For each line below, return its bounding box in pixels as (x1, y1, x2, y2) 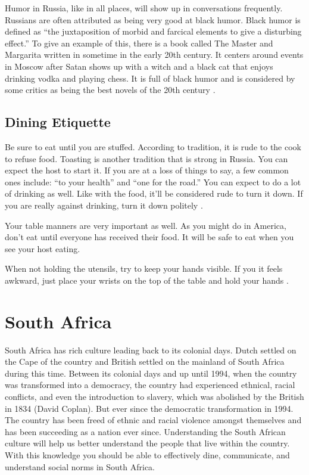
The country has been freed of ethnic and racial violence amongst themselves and (5, 414, 302, 426)
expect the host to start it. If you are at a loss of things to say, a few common (5, 164, 289, 176)
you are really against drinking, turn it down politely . (5, 198, 203, 211)
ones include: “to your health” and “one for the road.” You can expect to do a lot (5, 175, 301, 188)
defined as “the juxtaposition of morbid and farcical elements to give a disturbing (5, 25, 302, 38)
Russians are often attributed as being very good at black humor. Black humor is (5, 13, 301, 26)
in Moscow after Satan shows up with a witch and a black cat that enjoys (5, 60, 273, 72)
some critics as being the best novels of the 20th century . (5, 83, 216, 96)
